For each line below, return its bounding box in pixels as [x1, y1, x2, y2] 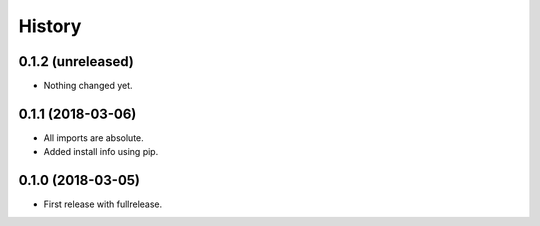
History [18, 15, 82, 37]
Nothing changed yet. [43, 80, 134, 92]
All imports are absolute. [43, 131, 144, 144]
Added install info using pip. [43, 146, 159, 158]
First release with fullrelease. [43, 198, 163, 210]
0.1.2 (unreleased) [18, 53, 134, 70]
